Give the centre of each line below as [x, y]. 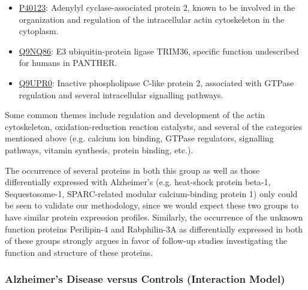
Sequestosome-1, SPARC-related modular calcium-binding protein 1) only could [151, 193]
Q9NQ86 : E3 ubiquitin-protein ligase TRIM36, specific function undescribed [159, 51]
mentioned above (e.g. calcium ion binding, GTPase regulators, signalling [139, 138]
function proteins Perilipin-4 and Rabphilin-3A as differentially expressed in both [154, 229]
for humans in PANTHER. [68, 63]
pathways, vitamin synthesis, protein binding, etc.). [99, 149]
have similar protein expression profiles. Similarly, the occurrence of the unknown [154, 217]
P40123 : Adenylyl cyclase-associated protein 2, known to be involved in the [157, 7]
